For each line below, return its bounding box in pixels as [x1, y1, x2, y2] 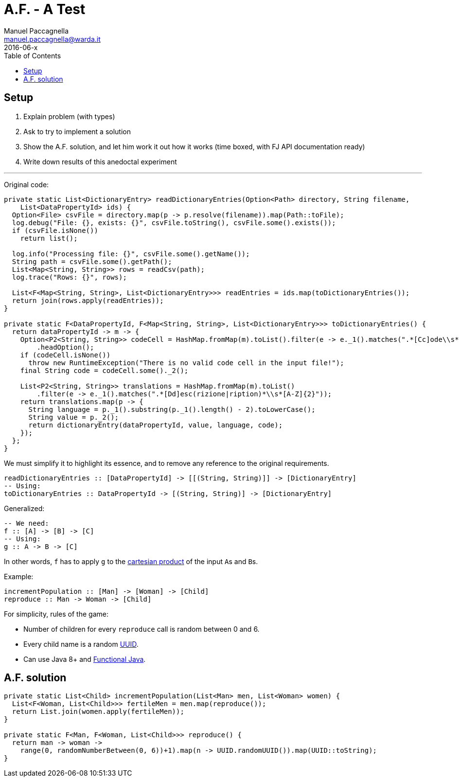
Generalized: [4, 504, 45, 513]
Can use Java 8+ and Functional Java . [23, 655, 146, 663]
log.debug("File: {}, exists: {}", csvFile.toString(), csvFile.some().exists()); [12, 218, 336, 227]
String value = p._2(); [28, 413, 119, 421]
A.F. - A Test [4, 1, 86, 18]
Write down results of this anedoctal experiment [23, 157, 177, 166]
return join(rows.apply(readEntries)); [12, 296, 164, 304]
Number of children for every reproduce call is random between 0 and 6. [23, 624, 260, 633]
